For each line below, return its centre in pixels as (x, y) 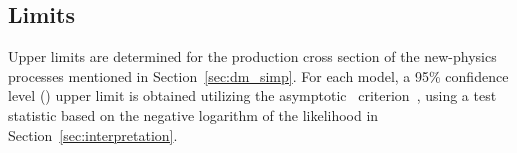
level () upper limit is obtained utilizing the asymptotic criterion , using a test (252, 95)
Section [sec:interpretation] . (93, 134)
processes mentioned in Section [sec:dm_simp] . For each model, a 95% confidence (258, 75)
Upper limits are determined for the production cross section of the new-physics (252, 56)
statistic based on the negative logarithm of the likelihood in (193, 114)
